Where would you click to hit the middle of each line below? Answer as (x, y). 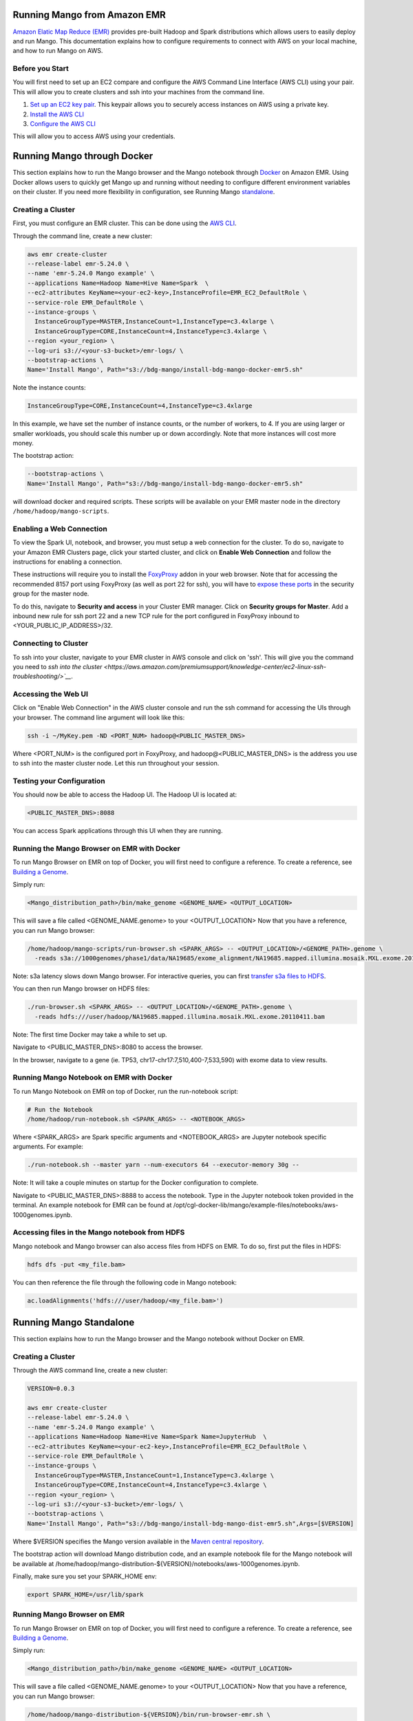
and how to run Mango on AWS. (58, 51)
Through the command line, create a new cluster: (83, 236)
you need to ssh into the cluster (57, 666)
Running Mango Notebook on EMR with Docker (93, 1077)
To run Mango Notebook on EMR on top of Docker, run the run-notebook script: (126, 1091)
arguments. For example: (48, 1147)
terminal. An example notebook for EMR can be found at (92, 1205)
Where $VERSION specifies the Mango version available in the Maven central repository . (138, 1541)
